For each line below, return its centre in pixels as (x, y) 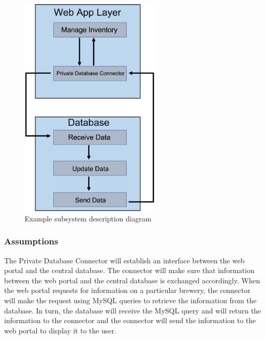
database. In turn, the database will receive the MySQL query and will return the (133, 310)
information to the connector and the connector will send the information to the (130, 320)
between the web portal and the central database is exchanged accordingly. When (132, 280)
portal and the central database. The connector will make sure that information (129, 270)
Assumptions (31, 241)
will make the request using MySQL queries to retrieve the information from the (130, 300)
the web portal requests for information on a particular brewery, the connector (127, 290)
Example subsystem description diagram (88, 218)
